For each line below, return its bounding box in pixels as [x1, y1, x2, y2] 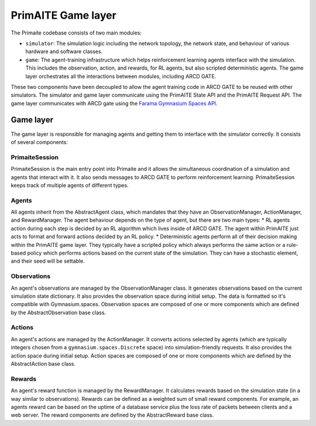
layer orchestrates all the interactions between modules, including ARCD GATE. [25, 73, 217, 80]
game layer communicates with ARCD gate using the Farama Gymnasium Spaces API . [11, 99, 218, 106]
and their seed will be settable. [11, 257, 85, 264]
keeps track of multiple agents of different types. [11, 181, 129, 188]
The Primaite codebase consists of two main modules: [11, 29, 142, 36]
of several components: [11, 138, 68, 146]
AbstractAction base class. [11, 360, 76, 367]
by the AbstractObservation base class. [11, 309, 107, 316]
